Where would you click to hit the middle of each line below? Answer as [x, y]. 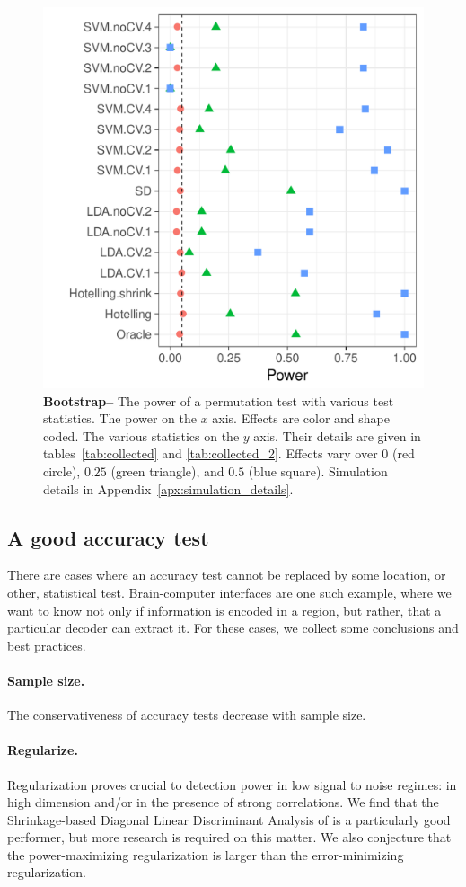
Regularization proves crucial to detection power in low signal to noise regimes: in [232, 784]
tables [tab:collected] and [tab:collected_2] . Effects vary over [211, 453]
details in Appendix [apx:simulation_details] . [168, 488]
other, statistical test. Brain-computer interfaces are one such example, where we [229, 592]
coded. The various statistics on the [141, 435]
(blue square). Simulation [318, 470]
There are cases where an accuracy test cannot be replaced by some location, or [227, 575]
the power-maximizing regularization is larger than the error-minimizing [206, 854]
